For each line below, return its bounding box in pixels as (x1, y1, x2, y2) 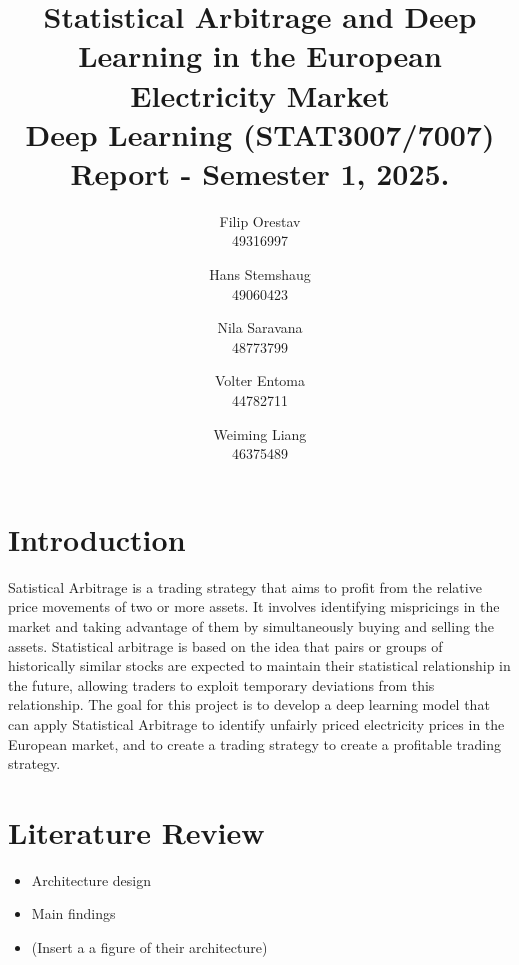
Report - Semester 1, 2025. (70, 152, 450, 193)
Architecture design (31, 869, 151, 890)
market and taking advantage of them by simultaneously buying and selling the (8, 615, 495, 636)
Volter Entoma (214, 370, 306, 391)
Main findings (31, 903, 116, 924)
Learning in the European (78, 35, 442, 76)
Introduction (8, 518, 186, 559)
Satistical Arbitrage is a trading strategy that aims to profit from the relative (8, 576, 482, 597)
